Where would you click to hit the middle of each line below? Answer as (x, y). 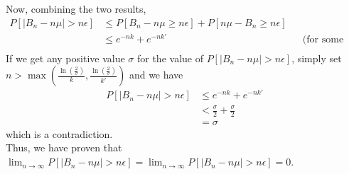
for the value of (170, 58)
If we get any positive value (65, 58)
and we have (156, 75)
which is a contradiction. (59, 133)
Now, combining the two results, (76, 8)
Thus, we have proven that (64, 147)
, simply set (317, 58)
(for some (323, 39)
